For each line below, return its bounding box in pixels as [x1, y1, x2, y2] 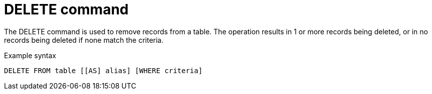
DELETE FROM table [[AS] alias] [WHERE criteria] [4, 66, 203, 75]
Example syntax [4, 51, 56, 60]
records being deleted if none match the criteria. [4, 35, 164, 44]
